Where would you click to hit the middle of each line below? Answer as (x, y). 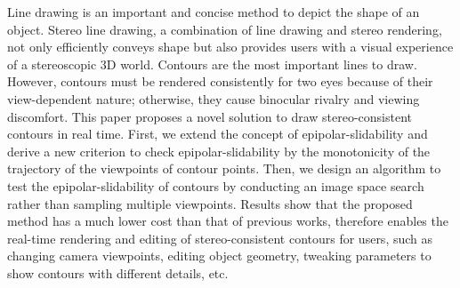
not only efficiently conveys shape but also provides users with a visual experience (230, 47)
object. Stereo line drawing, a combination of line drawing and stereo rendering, (225, 29)
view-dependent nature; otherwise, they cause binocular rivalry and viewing (214, 98)
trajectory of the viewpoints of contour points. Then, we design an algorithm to (224, 168)
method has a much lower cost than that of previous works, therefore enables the (228, 221)
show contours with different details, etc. (118, 272)
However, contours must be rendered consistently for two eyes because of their (220, 81)
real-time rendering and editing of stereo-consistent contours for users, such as (220, 238)
